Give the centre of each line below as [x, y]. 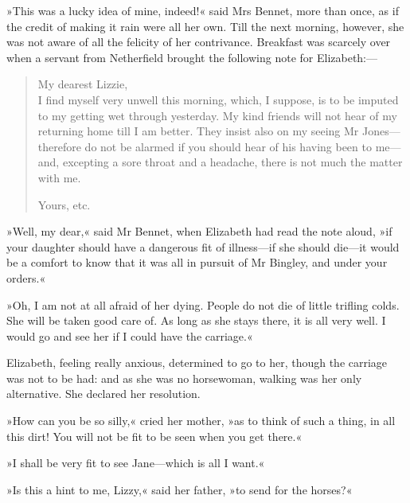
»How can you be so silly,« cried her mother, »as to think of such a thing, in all [201, 421]
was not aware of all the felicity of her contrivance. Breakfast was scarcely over [199, 42]
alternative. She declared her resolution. [103, 394]
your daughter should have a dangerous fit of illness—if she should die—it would [203, 246]
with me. [59, 177]
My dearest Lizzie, [83, 84]
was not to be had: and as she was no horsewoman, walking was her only [184, 378]
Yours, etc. [64, 204]
